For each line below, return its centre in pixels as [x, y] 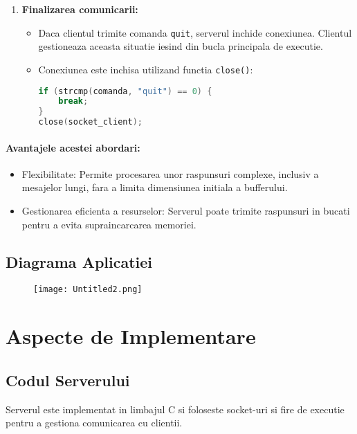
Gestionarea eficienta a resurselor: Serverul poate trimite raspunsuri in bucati [186, 210]
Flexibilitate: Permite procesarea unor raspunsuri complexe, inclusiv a [170, 173]
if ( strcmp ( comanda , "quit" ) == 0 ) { [125, 91]
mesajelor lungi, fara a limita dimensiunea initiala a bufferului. [155, 187]
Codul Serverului [68, 380]
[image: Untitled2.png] [88, 290]
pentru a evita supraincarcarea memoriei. [109, 224]
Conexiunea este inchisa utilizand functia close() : [146, 69]
